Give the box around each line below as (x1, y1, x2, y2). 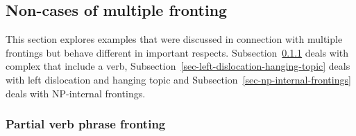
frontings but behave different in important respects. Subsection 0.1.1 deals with (6, 45, 349, 59)
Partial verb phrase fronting (6, 115, 166, 133)
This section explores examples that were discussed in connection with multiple (6, 32, 343, 46)
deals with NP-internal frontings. (6, 86, 146, 100)
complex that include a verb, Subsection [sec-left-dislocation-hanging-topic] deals (6, 59, 350, 73)
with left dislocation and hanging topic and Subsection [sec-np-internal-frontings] (6, 72, 351, 86)
